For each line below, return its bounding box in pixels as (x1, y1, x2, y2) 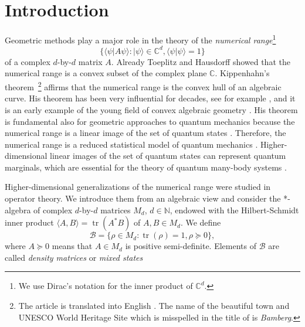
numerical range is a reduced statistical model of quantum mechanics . (5, 138, 258, 150)
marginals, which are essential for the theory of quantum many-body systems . (5, 161, 287, 173)
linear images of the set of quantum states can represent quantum (50, 149, 286, 162)
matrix (78, 55, 103, 67)
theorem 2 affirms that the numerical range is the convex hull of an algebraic (5, 79, 282, 93)
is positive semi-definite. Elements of (125, 240, 256, 252)
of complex (33, 203, 73, 216)
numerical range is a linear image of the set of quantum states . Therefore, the (5, 127, 286, 139)
